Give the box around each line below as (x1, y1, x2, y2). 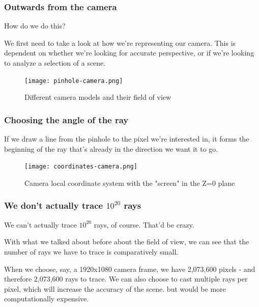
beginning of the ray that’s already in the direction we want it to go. (4, 143, 218, 154)
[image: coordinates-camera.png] (24, 163, 137, 171)
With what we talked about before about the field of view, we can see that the (4, 236, 249, 247)
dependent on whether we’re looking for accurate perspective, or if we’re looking (4, 47, 254, 58)
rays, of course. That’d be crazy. (94, 219, 194, 230)
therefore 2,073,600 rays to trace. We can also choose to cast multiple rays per (4, 273, 248, 284)
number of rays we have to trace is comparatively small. (4, 246, 179, 257)
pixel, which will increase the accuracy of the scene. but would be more (4, 283, 226, 294)
